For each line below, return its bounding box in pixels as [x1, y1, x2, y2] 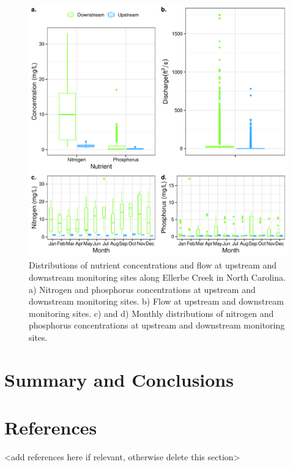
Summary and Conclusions [4, 366, 234, 392]
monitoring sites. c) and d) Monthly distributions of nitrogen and [29, 306, 274, 319]
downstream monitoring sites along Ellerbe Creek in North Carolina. [29, 270, 286, 283]
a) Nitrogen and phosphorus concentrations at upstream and [29, 283, 256, 295]
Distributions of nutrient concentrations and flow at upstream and [29, 259, 277, 271]
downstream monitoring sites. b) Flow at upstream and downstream [29, 295, 284, 308]
